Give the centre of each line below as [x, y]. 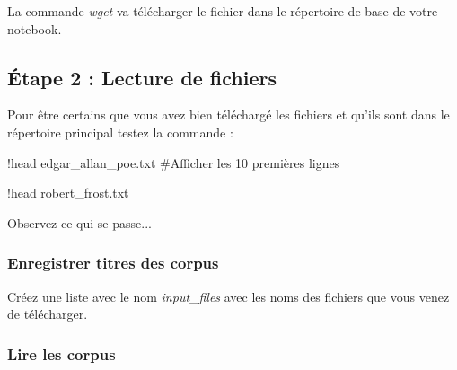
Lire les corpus [62, 353]
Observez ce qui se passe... [79, 222]
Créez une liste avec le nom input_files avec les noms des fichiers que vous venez [228, 296]
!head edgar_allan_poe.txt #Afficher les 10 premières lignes [174, 162]
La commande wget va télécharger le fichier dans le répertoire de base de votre [223, 11]
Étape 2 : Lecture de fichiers [142, 77]
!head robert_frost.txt [68, 193]
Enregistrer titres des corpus [113, 263]
